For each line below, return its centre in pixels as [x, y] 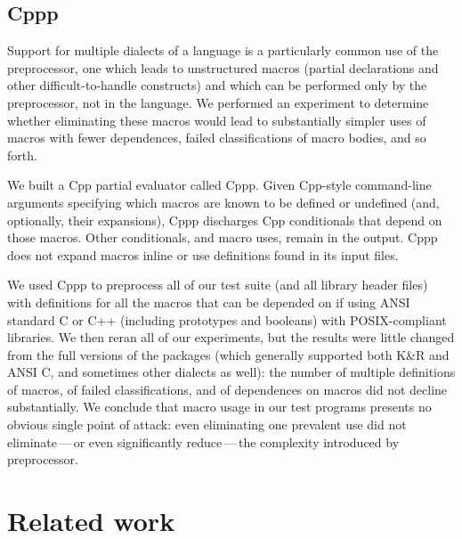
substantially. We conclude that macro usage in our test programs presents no [219, 407]
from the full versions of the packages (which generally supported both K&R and [228, 354]
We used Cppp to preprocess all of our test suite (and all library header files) [218, 285]
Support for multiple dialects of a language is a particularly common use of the [223, 50]
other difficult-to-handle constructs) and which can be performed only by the [217, 85]
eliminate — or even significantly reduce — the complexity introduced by [203, 441]
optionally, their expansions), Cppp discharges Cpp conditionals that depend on [225, 220]
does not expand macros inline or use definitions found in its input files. [203, 254]
